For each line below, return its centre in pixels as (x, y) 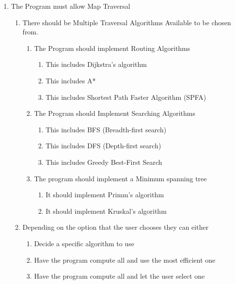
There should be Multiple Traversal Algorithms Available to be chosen (127, 22)
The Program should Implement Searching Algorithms (115, 113)
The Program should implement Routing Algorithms (112, 48)
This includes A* (71, 80)
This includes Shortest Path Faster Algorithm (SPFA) (126, 97)
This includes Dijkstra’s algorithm (96, 64)
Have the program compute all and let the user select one (119, 276)
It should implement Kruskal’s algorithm (106, 211)
